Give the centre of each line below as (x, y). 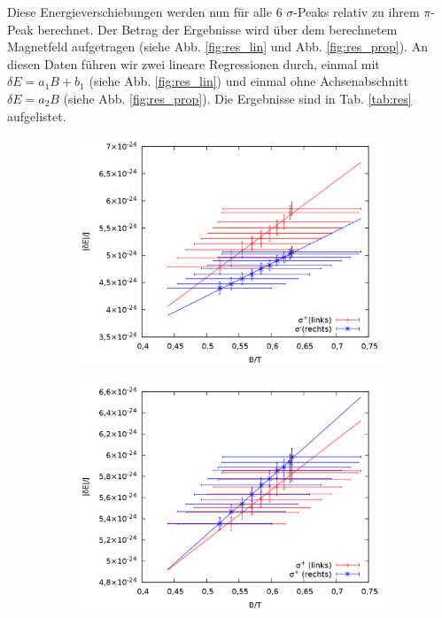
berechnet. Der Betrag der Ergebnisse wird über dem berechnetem (217, 29)
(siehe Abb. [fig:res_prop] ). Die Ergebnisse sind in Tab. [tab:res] (237, 98)
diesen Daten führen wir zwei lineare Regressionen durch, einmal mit (194, 63)
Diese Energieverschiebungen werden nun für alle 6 (145, 12)
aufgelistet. (37, 116)
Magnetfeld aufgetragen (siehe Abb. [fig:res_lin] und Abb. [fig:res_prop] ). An (217, 46)
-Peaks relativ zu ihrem (357, 12)
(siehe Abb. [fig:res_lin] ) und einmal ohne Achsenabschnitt (248, 81)
